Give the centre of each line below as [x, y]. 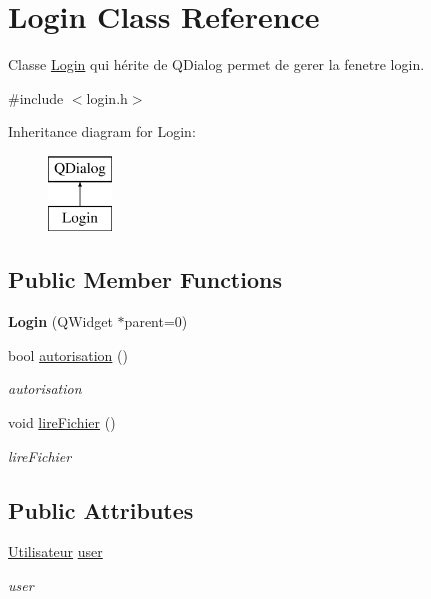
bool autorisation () [68, 354]
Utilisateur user [55, 551]
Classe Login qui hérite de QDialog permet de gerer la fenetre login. [216, 64]
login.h [107, 97]
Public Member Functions [145, 279]
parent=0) [156, 321]
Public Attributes [101, 509]
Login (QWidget [60, 321]
